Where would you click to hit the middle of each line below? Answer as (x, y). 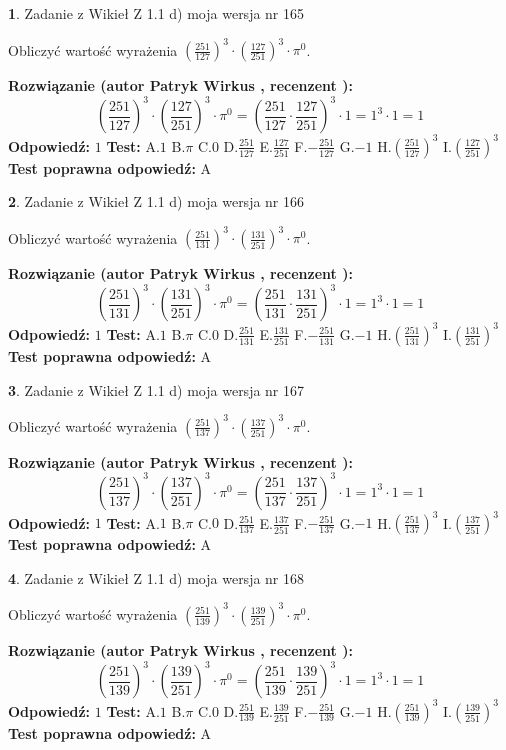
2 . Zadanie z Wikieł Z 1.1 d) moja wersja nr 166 (156, 201)
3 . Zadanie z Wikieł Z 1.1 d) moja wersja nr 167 (156, 389)
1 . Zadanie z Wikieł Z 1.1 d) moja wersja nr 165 (156, 13)
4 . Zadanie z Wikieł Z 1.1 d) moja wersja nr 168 (156, 577)
